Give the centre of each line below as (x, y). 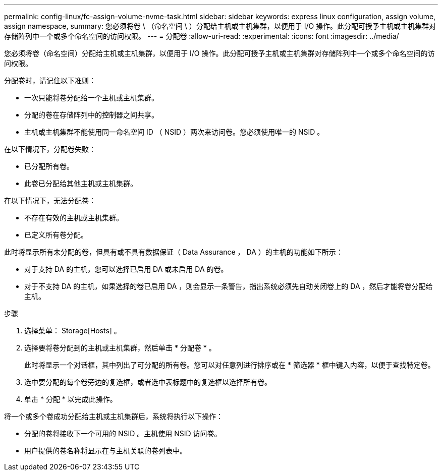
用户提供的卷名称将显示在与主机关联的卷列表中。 (105, 451)
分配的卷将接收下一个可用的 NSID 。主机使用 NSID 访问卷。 (123, 433)
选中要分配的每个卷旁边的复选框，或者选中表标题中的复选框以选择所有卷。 (148, 382)
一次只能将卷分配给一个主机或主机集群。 (91, 98)
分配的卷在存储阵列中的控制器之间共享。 (91, 115)
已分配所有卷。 (49, 166)
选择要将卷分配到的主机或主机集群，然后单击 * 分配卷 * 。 (120, 348)
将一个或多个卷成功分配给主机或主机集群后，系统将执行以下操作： (114, 416)
